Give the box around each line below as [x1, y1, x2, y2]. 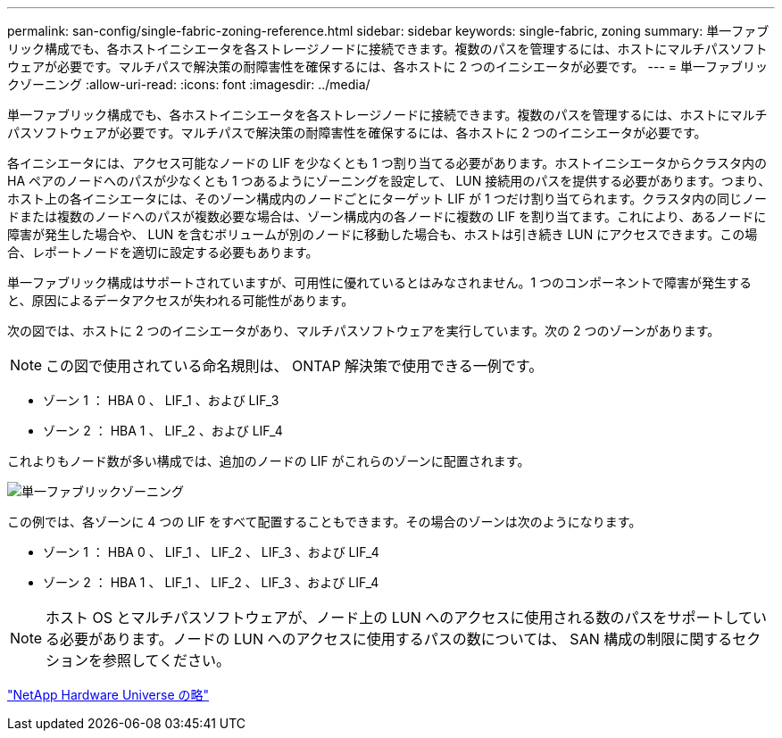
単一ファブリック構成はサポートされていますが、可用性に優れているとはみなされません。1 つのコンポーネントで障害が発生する [7, 275, 753, 290]
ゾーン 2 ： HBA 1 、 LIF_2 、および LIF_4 [43, 423, 283, 438]
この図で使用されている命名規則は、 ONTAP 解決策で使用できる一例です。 [46, 357, 544, 375]
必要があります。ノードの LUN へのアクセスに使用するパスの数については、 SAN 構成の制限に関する [60, 630, 733, 648]
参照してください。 [103, 651, 231, 669]
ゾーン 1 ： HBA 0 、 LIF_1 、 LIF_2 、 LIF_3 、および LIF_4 [43, 544, 379, 560]
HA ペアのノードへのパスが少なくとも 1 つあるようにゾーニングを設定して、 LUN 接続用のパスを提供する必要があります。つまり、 [7, 173, 771, 188]
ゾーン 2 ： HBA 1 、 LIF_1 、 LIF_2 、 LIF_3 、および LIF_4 [43, 575, 379, 590]
